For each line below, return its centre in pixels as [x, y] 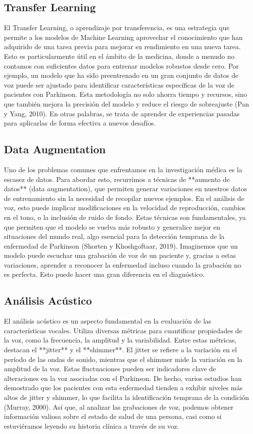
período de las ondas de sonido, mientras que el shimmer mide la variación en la [123, 359]
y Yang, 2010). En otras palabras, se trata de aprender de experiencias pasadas [122, 113]
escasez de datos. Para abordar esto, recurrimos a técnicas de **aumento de [117, 179]
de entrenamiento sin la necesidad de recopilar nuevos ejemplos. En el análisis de [124, 198]
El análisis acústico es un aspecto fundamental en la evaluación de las [108, 321]
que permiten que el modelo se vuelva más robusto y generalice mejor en [112, 226]
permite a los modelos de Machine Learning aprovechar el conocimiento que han [123, 37]
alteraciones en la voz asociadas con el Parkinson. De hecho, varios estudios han [123, 378]
